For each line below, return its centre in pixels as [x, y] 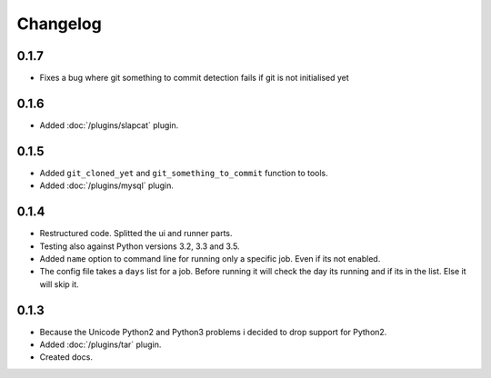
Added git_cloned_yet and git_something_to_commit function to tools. [184, 173]
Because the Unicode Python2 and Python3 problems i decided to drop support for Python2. [213, 332]
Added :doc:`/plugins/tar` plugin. [100, 344]
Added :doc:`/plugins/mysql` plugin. [107, 185]
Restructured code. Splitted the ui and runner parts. [136, 234]
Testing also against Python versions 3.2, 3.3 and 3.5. [140, 246]
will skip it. [59, 284]
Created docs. [66, 357]
